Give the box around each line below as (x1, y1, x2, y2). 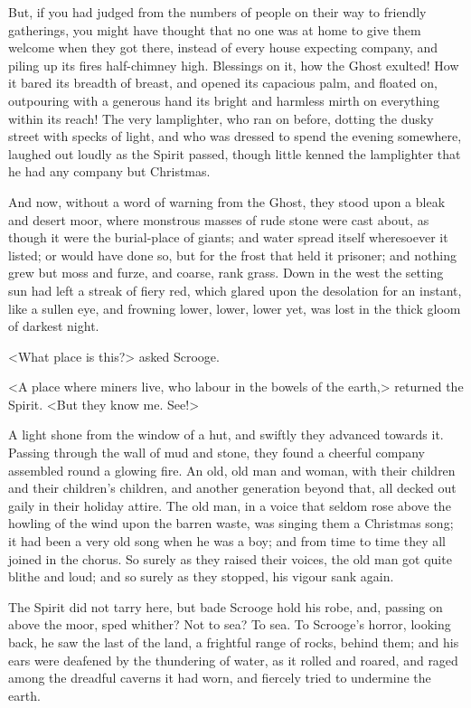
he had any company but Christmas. (8, 162, 211, 181)
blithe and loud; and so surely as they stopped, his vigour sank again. (8, 567, 394, 586)
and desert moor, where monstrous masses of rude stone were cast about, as (8, 210, 429, 229)
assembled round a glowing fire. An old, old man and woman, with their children (8, 460, 456, 479)
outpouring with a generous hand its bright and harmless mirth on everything (8, 90, 439, 109)
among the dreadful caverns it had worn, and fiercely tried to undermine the (8, 668, 431, 687)
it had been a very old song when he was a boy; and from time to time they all (8, 532, 446, 551)
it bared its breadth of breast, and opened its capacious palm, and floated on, (8, 73, 438, 92)
